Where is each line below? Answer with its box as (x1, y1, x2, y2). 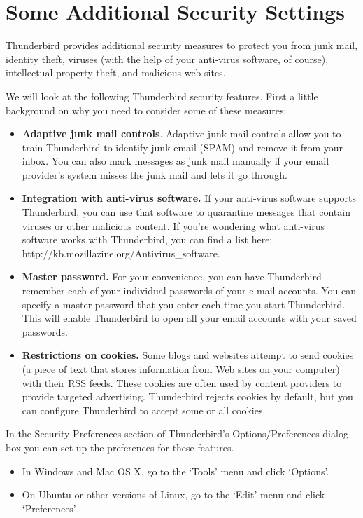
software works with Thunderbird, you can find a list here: (22, 232, 273, 247)
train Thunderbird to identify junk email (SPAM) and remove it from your (22, 139, 343, 154)
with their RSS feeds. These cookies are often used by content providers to (22, 375, 342, 390)
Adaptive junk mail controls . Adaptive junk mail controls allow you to (22, 126, 341, 141)
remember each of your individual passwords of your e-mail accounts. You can (22, 283, 357, 298)
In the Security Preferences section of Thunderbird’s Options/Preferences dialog (6, 426, 348, 441)
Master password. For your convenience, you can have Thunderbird (22, 269, 322, 284)
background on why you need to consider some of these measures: (6, 102, 287, 117)
